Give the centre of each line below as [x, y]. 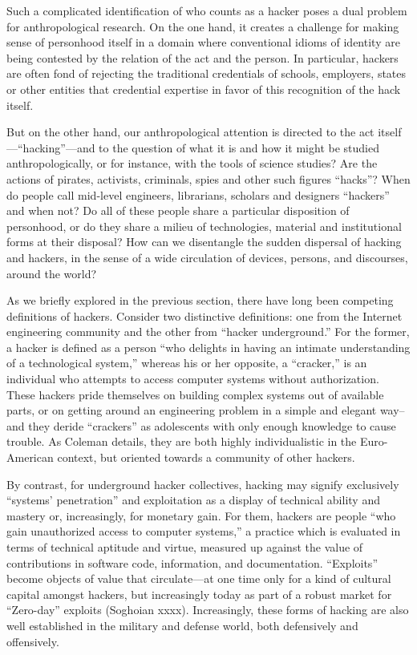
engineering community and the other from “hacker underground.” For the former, [208, 332]
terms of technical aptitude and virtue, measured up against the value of [185, 547]
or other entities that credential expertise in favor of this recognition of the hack [204, 89]
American [30, 457]
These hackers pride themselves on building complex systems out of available [195, 394]
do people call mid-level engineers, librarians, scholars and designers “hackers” [198, 194]
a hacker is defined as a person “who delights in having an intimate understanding [208, 347]
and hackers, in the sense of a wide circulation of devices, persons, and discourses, [207, 257]
